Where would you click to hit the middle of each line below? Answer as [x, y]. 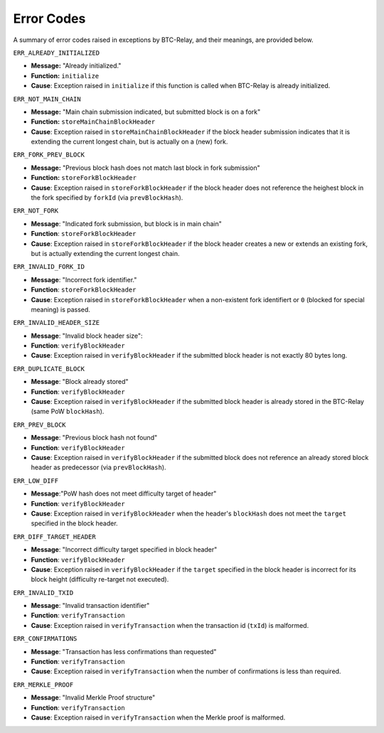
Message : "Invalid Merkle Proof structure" [93, 697]
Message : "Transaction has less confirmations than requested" [124, 651]
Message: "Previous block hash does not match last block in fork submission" [146, 168]
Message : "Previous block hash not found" [94, 438]
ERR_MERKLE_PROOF [43, 685]
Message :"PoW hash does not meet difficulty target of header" [124, 493]
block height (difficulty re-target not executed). [100, 579]
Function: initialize [65, 75]
